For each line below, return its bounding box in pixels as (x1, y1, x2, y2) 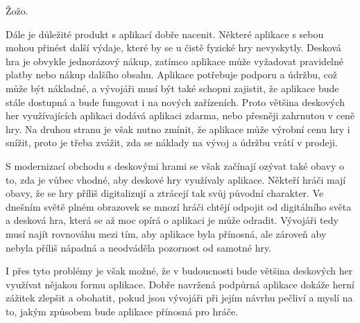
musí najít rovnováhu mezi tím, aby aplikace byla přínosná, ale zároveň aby (6, 226, 327, 241)
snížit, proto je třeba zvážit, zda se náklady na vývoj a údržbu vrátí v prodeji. (6, 135, 338, 150)
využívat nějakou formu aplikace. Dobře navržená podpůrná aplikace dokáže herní (6, 277, 354, 291)
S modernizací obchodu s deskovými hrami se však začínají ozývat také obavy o (6, 158, 345, 173)
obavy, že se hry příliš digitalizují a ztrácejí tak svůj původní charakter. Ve (6, 186, 324, 200)
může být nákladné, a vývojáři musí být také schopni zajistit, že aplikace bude (6, 80, 339, 95)
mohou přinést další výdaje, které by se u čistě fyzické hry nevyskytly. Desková (6, 40, 341, 55)
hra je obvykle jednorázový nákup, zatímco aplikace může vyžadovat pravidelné (6, 53, 344, 68)
